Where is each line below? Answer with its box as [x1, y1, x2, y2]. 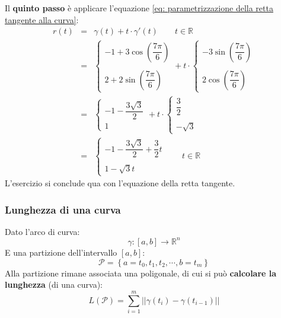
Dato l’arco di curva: [5, 225, 80, 237]
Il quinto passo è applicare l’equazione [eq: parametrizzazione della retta [5, 2, 273, 14]
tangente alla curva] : [5, 13, 79, 26]
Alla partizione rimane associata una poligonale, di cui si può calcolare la [5, 266, 277, 279]
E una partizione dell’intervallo [5, 246, 117, 258]
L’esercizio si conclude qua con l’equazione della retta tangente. [5, 177, 235, 189]
